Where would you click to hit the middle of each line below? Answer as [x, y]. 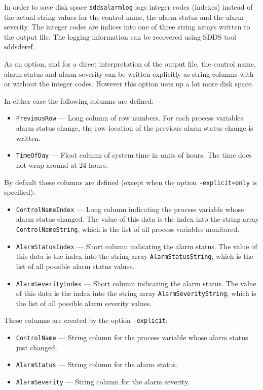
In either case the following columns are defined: [79, 100]
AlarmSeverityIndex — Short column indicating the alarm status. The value [136, 283]
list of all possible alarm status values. [75, 266]
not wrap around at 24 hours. [62, 164]
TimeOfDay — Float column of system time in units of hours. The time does [134, 155]
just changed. [36, 347]
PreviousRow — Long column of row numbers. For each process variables [130, 118]
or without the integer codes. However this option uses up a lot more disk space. [129, 84]
